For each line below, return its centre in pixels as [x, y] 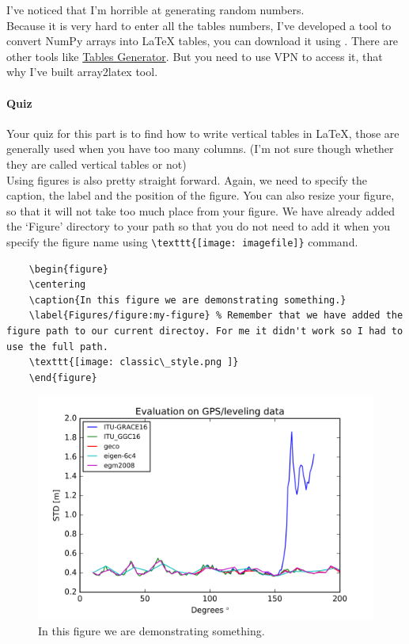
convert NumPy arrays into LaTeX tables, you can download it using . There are [203, 41]
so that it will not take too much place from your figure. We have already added [201, 210]
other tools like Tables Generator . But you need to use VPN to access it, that [195, 56]
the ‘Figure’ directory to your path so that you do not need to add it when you [199, 226]
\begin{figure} [68, 269]
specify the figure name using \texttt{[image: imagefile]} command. [182, 241]
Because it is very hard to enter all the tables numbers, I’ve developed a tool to [199, 25]
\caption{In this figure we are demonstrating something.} [187, 300]
